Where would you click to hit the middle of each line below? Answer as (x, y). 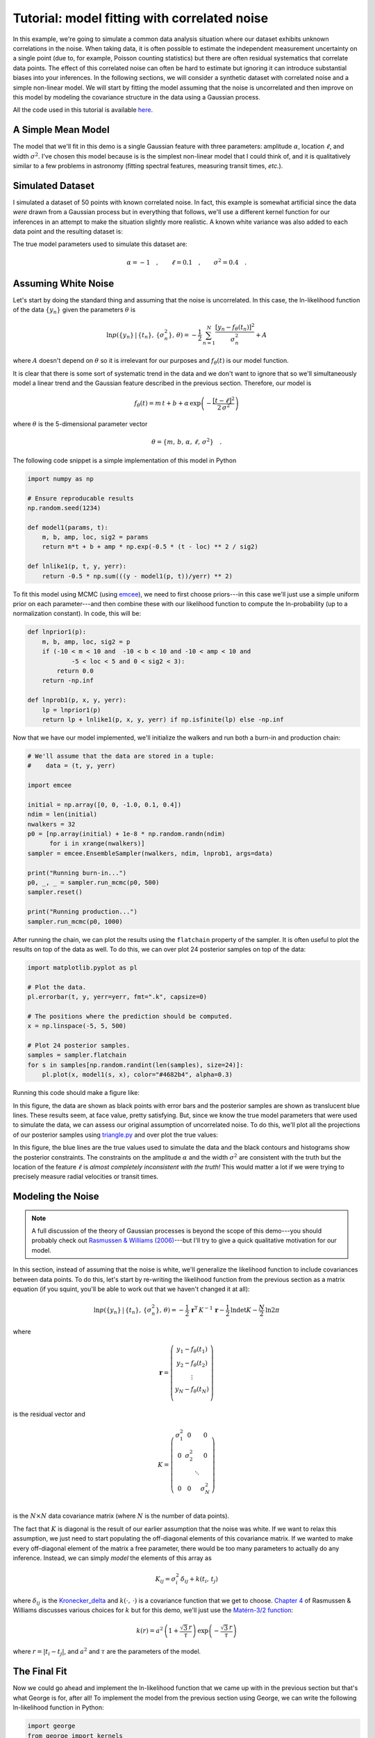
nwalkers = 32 (51, 824)
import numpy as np (60, 479)
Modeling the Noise (56, 1197)
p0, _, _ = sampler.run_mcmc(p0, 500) (93, 882)
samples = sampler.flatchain (77, 1055)
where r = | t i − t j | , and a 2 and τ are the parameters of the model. (107, 1652)
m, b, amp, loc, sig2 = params (95, 537)
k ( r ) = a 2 (150, 1630)
